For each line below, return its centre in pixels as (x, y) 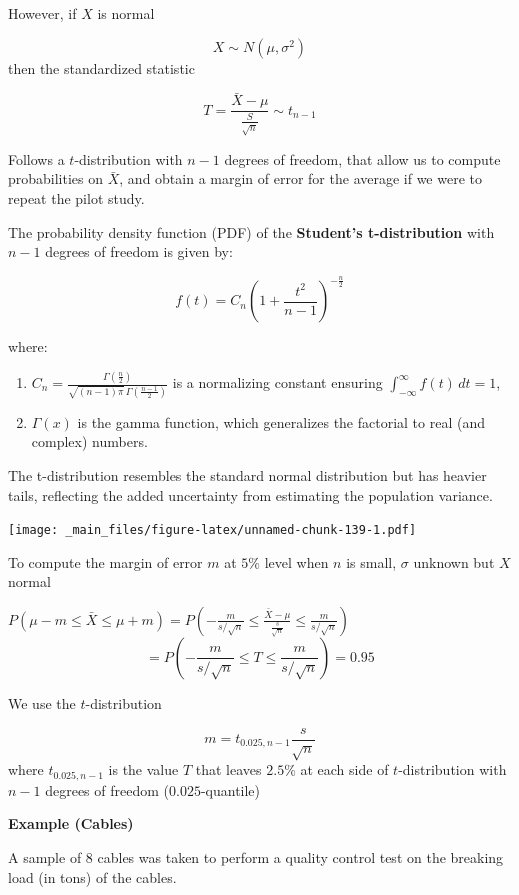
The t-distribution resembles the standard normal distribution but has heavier (247, 474)
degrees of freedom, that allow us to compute (362, 158)
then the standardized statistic (101, 67)
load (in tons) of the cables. (92, 876)
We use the (42, 702)
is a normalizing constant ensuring (277, 382)
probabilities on (56, 178)
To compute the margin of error (105, 561)
